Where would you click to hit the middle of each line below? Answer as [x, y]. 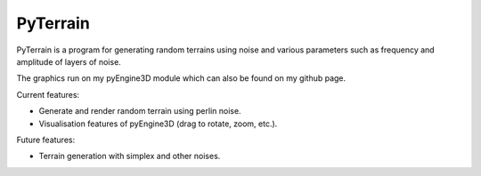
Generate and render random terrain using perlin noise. [140, 111]
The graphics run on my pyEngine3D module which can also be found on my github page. [181, 78]
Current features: [48, 94]
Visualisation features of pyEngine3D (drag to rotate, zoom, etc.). [158, 124]
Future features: [46, 140]
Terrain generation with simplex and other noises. [130, 156]
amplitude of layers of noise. [69, 61]
